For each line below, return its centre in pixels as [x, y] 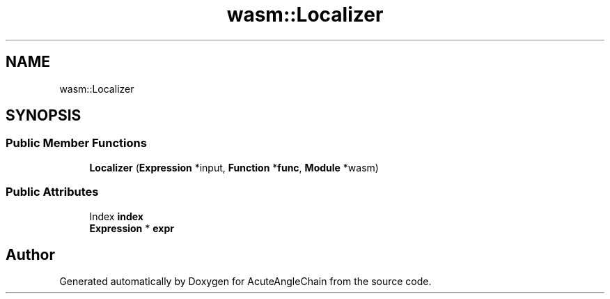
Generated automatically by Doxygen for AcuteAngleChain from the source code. [245, 282]
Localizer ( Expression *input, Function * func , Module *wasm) [234, 167]
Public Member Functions [76, 143]
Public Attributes [52, 192]
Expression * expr [132, 228]
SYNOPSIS [44, 116]
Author [30, 254]
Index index [116, 216]
